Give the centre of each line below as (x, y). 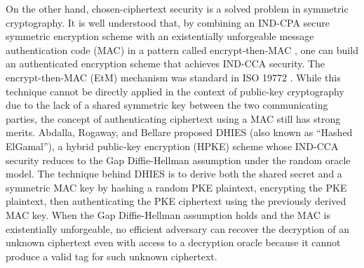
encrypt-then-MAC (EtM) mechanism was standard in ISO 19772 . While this (173, 77)
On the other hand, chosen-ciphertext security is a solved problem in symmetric (177, 8)
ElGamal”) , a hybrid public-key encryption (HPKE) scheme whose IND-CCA (172, 146)
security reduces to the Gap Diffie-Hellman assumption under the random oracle (178, 160)
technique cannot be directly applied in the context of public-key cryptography (175, 91)
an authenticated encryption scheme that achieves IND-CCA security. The (166, 63)
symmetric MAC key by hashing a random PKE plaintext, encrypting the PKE (176, 187)
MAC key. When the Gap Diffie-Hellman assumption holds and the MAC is (168, 214)
